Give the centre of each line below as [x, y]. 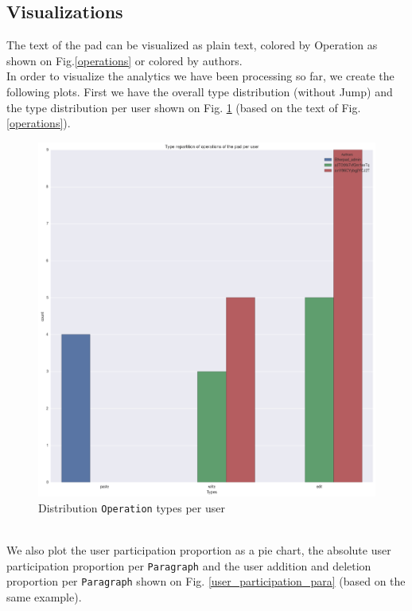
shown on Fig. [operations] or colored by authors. [124, 60]
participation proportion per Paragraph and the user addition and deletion [189, 565]
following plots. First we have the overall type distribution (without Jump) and [200, 91]
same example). [44, 596]
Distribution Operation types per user [132, 507]
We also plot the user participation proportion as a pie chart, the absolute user [199, 549]
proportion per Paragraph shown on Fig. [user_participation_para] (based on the [206, 581]
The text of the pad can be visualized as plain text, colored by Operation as [192, 45]
